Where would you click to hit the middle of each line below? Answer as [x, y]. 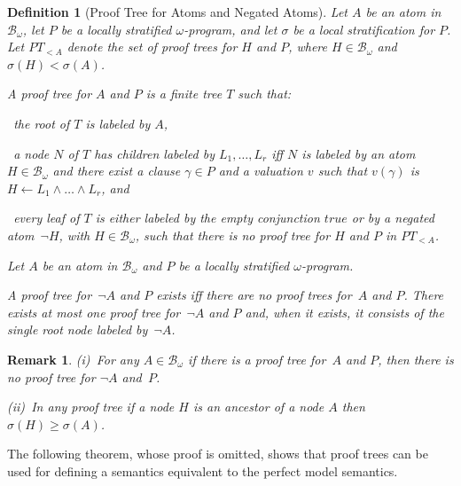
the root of [42, 123]
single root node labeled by [78, 329]
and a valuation [261, 171]
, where [308, 47]
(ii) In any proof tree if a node [91, 407]
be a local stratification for [364, 29]
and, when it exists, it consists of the [344, 312]
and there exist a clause [117, 171]
